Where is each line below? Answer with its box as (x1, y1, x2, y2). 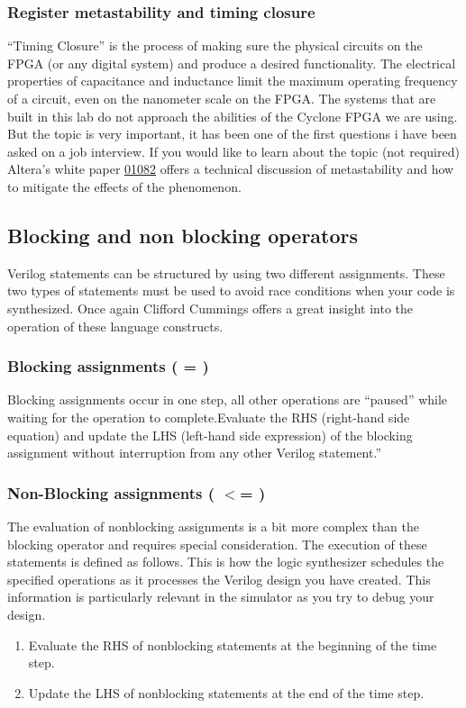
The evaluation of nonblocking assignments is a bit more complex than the (7, 516, 419, 535)
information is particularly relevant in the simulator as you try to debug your (7, 587, 434, 606)
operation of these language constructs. (7, 316, 224, 335)
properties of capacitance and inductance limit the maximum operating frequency (7, 71, 458, 90)
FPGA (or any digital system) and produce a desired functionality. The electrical (7, 53, 456, 72)
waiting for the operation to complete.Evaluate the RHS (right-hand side (7, 407, 410, 426)
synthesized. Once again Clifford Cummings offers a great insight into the (7, 298, 414, 317)
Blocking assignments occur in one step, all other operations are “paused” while (7, 390, 448, 409)
